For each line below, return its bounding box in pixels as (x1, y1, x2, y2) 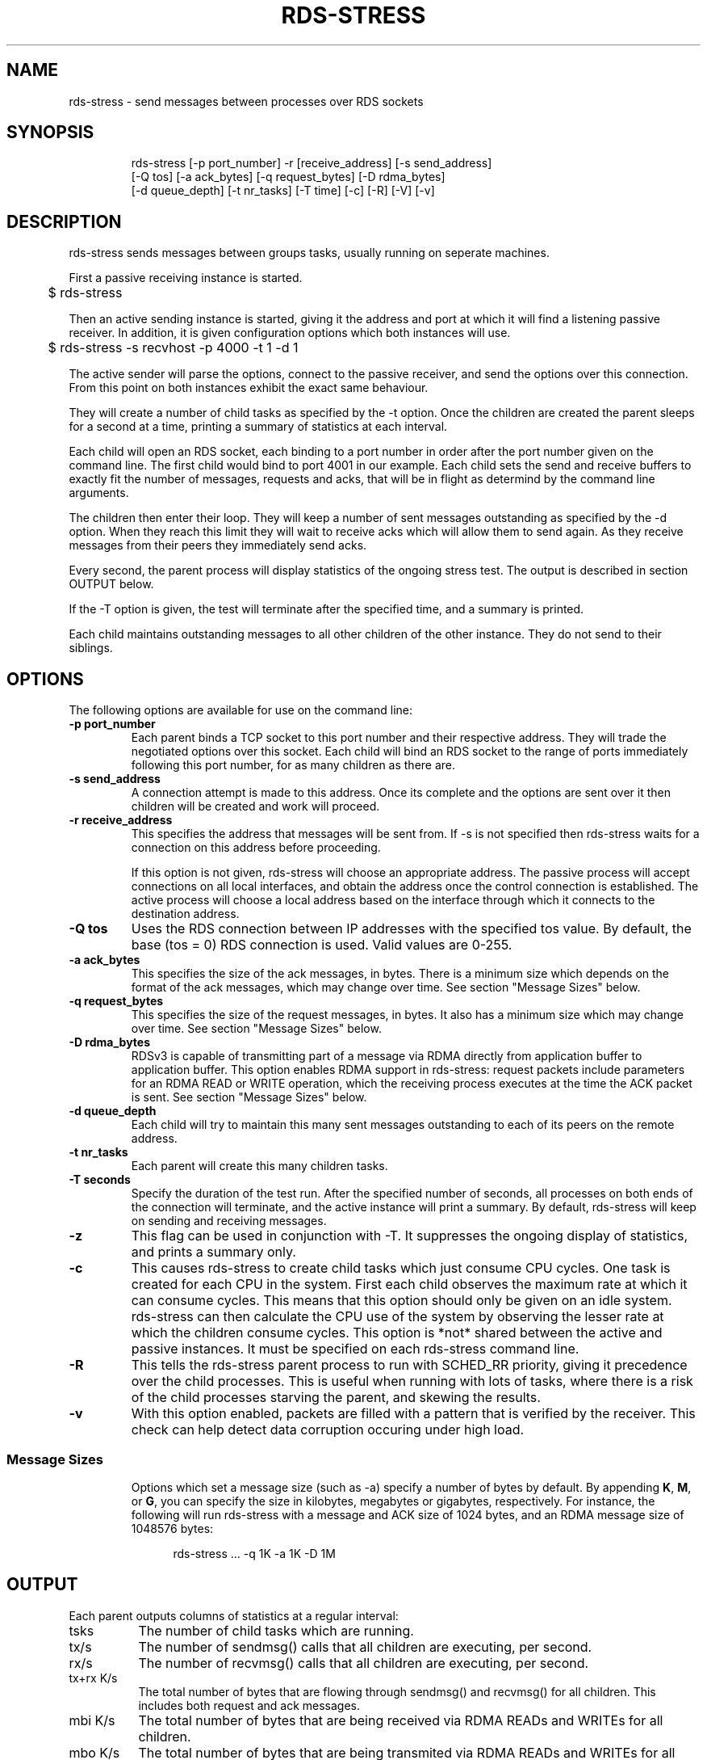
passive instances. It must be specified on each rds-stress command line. (131, 1341, 579, 1358)
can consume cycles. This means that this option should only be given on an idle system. (131, 1292, 672, 1309)
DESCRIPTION (6, 211, 122, 232)
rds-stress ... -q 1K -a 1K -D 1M (173, 1546, 336, 1560)
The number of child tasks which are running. (138, 1622, 414, 1639)
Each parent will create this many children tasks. (131, 1159, 388, 1173)
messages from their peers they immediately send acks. (69, 538, 367, 553)
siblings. (69, 641, 113, 655)
